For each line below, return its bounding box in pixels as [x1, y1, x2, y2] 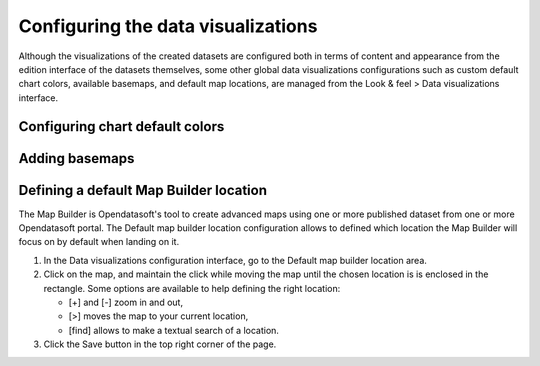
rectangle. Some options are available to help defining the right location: [43, 282, 341, 294]
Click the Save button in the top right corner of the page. [43, 338, 277, 350]
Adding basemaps [18, 150, 135, 167]
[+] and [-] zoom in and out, [68, 296, 184, 308]
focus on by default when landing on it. [18, 236, 180, 248]
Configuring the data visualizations [18, 15, 318, 37]
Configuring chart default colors [18, 118, 225, 135]
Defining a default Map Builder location [18, 181, 268, 199]
